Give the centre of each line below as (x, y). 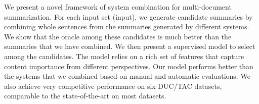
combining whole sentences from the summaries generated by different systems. (127, 27)
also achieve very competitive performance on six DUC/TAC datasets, (113, 86)
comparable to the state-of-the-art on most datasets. (85, 96)
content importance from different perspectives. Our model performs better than (129, 66)
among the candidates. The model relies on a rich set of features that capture (124, 56)
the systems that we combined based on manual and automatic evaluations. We (127, 76)
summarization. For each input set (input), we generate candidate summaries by (128, 16)
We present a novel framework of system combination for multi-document (118, 7)
